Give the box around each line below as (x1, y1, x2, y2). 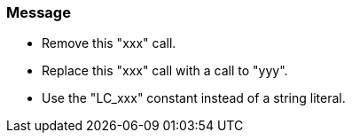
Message (6, 4, 71, 21)
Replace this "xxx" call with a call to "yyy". (42, 63, 288, 79)
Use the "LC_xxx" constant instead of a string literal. (42, 90, 346, 106)
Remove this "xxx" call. (42, 35, 176, 51)
